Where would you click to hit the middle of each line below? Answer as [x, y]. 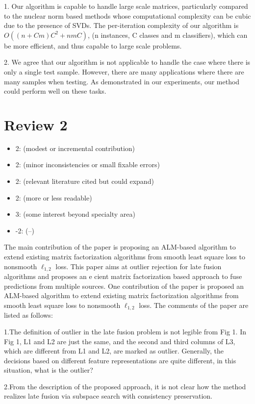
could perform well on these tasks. [55, 91]
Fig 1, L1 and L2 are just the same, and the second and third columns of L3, [120, 341]
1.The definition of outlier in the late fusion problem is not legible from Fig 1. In [125, 331]
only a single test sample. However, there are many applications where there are [124, 71]
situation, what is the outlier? [49, 370]
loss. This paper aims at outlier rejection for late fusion [139, 266]
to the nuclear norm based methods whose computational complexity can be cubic [127, 15]
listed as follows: [28, 315]
